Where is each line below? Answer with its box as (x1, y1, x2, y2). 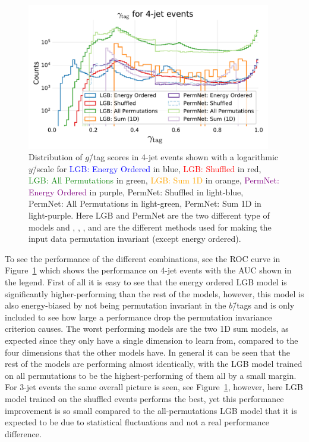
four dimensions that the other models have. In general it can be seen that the (5, 345, 290, 358)
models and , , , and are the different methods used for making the (29, 220, 272, 233)
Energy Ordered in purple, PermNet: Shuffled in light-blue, (29, 185, 244, 198)
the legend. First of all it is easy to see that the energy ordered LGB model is (5, 276, 287, 288)
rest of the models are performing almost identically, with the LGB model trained (5, 357, 302, 370)
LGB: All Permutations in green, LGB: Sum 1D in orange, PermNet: (29, 174, 279, 186)
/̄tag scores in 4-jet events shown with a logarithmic (89, 151, 278, 163)
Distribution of (29, 151, 83, 163)
